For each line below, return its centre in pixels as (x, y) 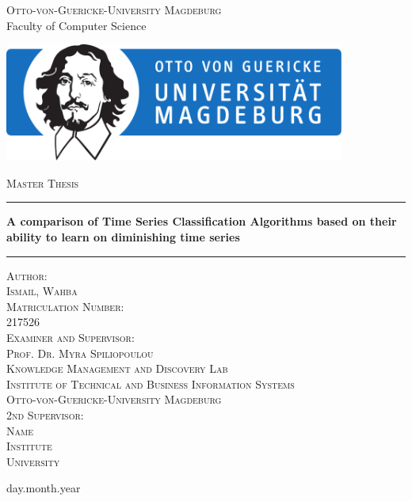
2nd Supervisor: (45, 414)
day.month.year (44, 488)
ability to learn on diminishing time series (123, 236)
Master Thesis (43, 182)
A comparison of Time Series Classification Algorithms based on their (202, 221)
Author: (27, 275)
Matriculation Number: (65, 306)
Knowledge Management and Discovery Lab (117, 368)
